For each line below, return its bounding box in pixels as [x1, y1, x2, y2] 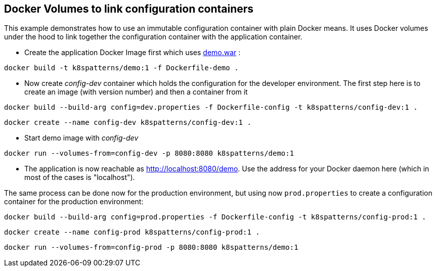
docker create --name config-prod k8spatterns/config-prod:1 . [4, 228, 260, 237]
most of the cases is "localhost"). [24, 173, 135, 182]
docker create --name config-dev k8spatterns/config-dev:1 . [4, 118, 251, 127]
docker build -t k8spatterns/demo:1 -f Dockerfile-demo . [4, 64, 239, 72]
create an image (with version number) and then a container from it [24, 87, 248, 97]
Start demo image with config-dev [24, 133, 139, 143]
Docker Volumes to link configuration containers [4, 3, 254, 15]
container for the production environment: [4, 197, 144, 206]
